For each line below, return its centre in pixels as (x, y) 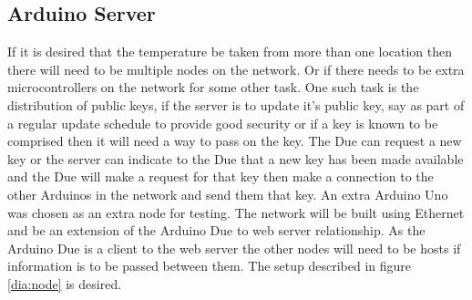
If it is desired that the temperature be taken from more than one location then (230, 52)
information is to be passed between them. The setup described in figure (210, 266)
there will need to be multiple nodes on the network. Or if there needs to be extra (236, 69)
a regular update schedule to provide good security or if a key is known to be (223, 123)
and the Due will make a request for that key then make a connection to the (221, 176)
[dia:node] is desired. (65, 283)
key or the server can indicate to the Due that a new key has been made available (236, 158)
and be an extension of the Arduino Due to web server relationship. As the (216, 230)
